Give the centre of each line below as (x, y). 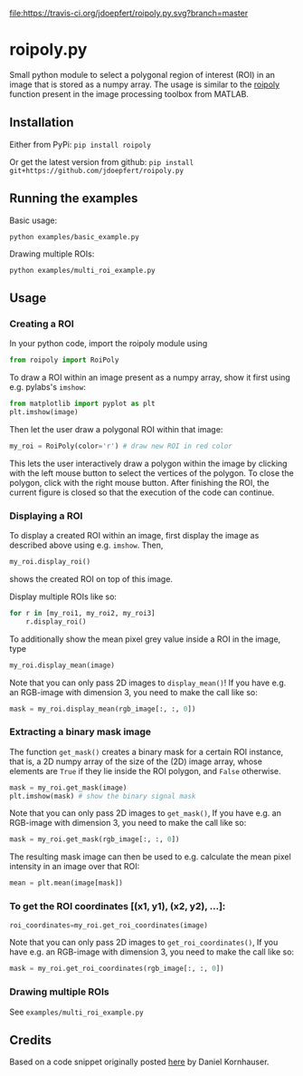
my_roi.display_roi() (50, 562)
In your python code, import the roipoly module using (109, 344)
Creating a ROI (42, 324)
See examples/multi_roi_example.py (76, 1012)
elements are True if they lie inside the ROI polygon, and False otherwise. (146, 771)
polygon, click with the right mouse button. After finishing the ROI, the (139, 482)
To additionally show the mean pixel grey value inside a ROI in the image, (145, 639)
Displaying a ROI (46, 516)
